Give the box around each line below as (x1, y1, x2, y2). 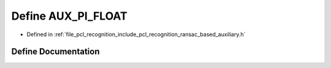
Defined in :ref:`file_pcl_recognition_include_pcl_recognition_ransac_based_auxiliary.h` (26, 31, 246, 38)
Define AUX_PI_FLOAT (11, 9, 128, 23)
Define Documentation (11, 47, 100, 57)
